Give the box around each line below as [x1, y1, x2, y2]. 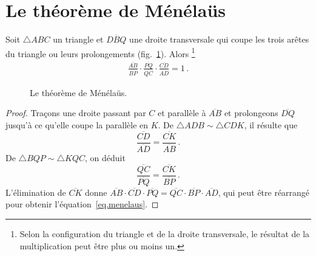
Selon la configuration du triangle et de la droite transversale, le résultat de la [19, 227, 310, 240]
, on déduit [84, 151, 126, 164]
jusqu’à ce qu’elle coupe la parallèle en [5, 118, 149, 131]
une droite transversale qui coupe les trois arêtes [129, 33, 309, 46]
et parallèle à [158, 106, 206, 119]
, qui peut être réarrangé [218, 185, 310, 198]
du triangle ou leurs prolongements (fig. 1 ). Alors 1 [5, 45, 195, 60]
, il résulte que [244, 118, 298, 131]
